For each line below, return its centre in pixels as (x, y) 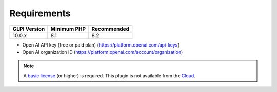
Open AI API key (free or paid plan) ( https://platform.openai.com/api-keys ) (101, 45)
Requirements (40, 13)
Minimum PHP (68, 29)
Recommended (111, 29)
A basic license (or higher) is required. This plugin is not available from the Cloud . (110, 75)
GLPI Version (29, 29)
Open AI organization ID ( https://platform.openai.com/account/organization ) (103, 52)
